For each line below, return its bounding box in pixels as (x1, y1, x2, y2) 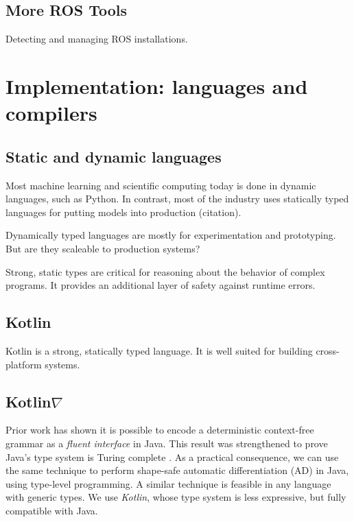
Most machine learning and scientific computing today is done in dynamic (5, 178, 316, 192)
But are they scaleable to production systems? (5, 241, 200, 255)
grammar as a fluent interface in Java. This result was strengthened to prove (5, 436, 328, 450)
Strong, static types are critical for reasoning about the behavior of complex (5, 264, 325, 278)
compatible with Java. (5, 503, 98, 517)
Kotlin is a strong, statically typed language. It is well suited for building (5, 343, 313, 357)
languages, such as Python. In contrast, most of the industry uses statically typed (5, 191, 349, 206)
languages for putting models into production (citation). (5, 204, 241, 219)
